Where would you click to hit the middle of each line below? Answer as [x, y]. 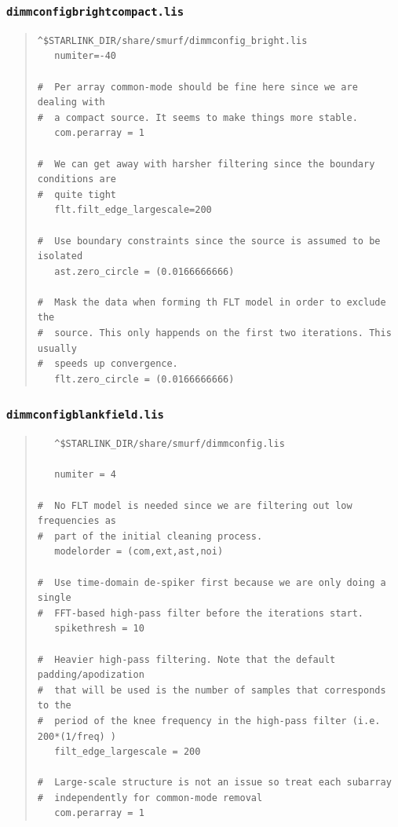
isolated [60, 256]
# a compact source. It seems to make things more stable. [197, 117]
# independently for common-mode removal [150, 798]
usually [57, 348]
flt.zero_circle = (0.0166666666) [144, 379]
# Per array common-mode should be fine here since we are [197, 87]
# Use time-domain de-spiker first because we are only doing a [212, 582]
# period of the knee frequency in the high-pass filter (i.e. [209, 721]
